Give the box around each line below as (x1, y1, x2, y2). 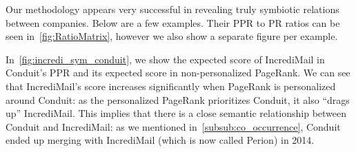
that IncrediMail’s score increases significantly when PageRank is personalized (6, 78, 336, 93)
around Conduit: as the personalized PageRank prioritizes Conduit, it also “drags (6, 92, 350, 107)
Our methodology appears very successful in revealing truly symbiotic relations (6, 2, 339, 16)
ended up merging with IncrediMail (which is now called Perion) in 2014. (6, 133, 315, 147)
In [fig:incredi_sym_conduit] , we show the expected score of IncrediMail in (6, 52, 325, 66)
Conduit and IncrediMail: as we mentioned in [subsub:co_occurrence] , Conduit (6, 119, 341, 133)
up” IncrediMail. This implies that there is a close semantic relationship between (6, 106, 347, 120)
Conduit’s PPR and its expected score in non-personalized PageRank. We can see (6, 65, 350, 80)
